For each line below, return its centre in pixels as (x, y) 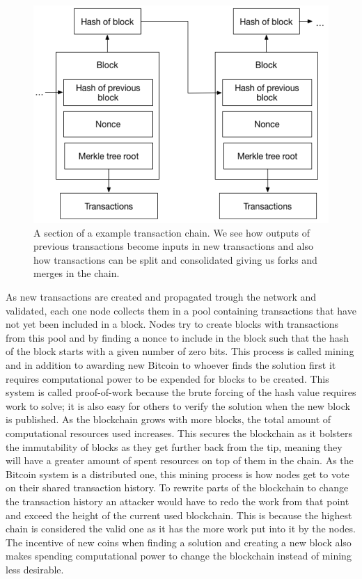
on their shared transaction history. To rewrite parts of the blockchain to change (177, 487)
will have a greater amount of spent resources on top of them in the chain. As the (180, 460)
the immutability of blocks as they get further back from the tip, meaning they (174, 446)
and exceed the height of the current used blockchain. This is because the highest (179, 515)
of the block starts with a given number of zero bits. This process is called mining (180, 351)
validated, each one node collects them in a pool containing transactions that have (181, 310)
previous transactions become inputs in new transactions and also (173, 246)
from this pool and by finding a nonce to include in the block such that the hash (178, 337)
